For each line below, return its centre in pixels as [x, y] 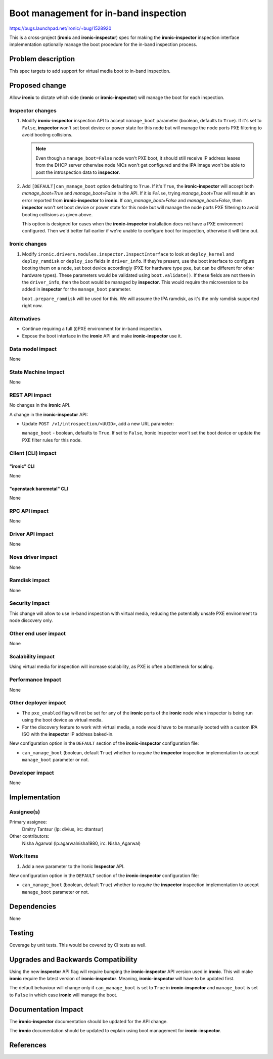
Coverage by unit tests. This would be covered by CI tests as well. [78, 945]
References [28, 1045]
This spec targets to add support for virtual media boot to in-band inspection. [90, 71]
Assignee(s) [25, 812]
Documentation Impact [46, 1009]
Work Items [24, 856]
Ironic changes [28, 244]
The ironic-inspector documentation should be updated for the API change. [88, 1021]
